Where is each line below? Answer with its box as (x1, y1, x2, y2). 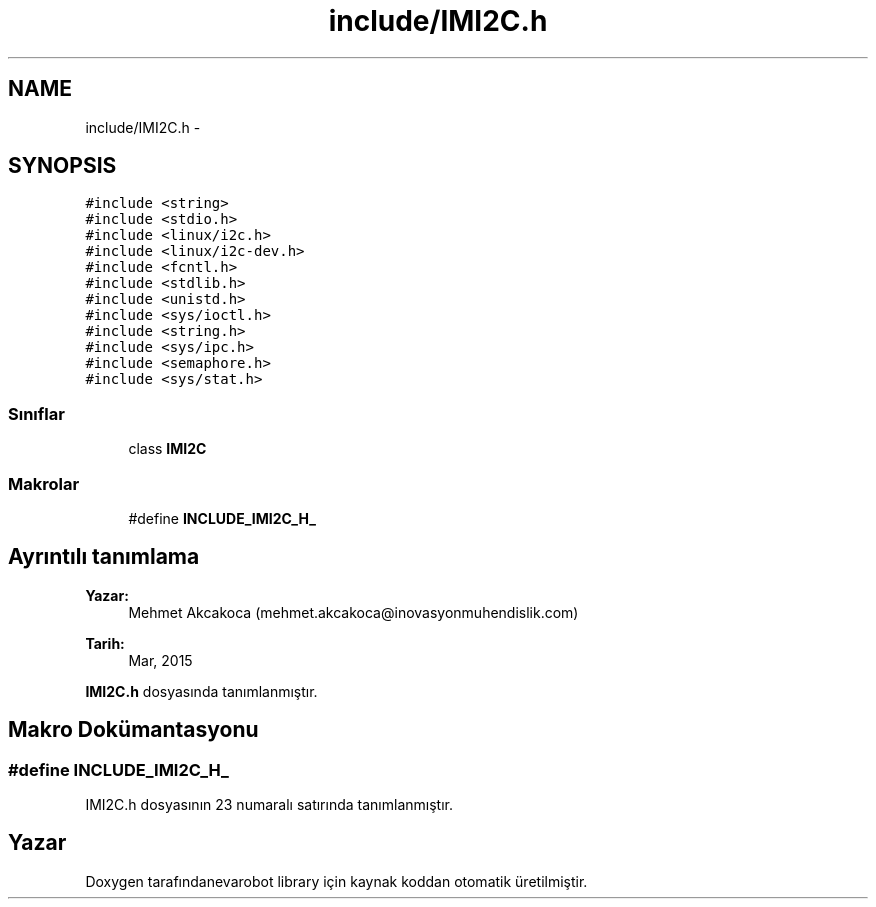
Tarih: (85, 634, 125, 652)
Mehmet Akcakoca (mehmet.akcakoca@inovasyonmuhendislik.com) (128, 603, 579, 621)
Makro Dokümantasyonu (8, 717, 259, 743)
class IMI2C (128, 440, 207, 458)
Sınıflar (8, 403, 65, 424)
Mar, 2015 (128, 651, 193, 669)
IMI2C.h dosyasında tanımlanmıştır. (85, 682, 318, 700)
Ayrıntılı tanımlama (8, 544, 200, 570)
